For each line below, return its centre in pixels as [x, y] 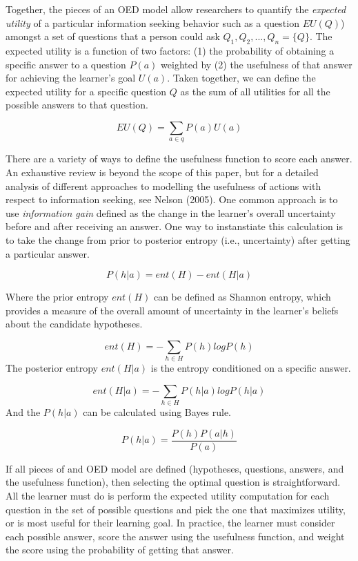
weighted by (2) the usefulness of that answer [257, 64]
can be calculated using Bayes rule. [157, 412]
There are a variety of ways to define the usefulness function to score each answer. [179, 159]
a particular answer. [48, 253]
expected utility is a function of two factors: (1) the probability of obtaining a [170, 50]
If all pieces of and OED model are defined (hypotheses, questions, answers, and [175, 468]
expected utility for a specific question [86, 91]
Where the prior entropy [57, 297]
